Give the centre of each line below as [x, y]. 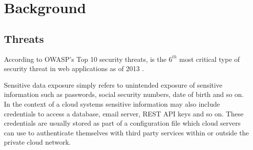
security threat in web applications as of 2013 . [74, 68]
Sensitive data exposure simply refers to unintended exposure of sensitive [113, 84]
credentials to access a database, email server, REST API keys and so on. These [124, 113]
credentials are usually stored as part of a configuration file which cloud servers [122, 123]
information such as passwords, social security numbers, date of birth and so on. [124, 94]
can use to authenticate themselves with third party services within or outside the [126, 132]
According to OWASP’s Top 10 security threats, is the [85, 59]
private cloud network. [37, 142]
